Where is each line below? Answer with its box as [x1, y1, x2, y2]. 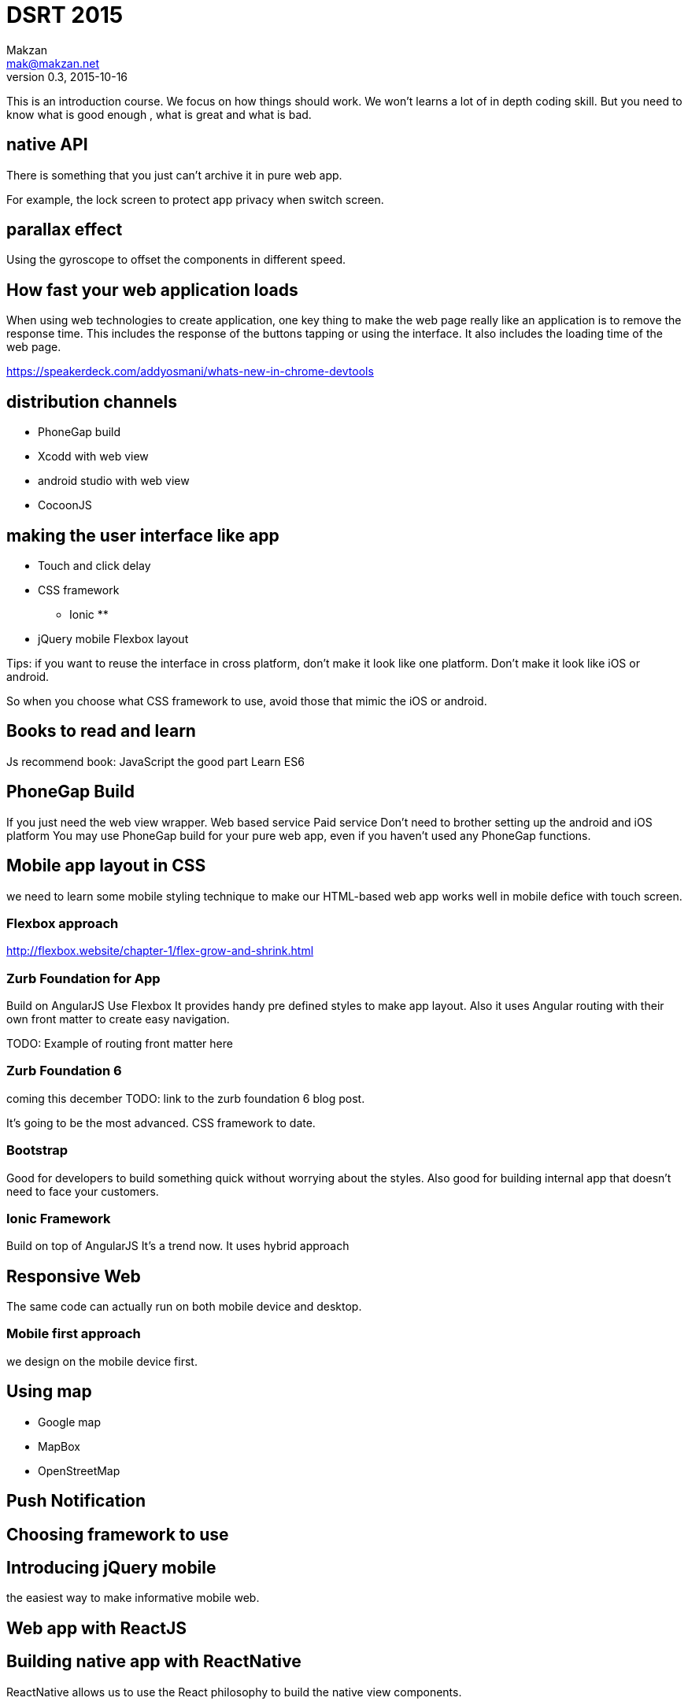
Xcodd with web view [38, 449, 149, 464]
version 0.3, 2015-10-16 [6, 69, 128, 83]
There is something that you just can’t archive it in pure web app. [6, 168, 342, 182]
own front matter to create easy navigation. [6, 1012, 230, 1026]
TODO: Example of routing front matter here [6, 1037, 233, 1050]
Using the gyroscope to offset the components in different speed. [6, 253, 346, 267]
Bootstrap [6, 1142, 68, 1159]
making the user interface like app [6, 525, 279, 546]
